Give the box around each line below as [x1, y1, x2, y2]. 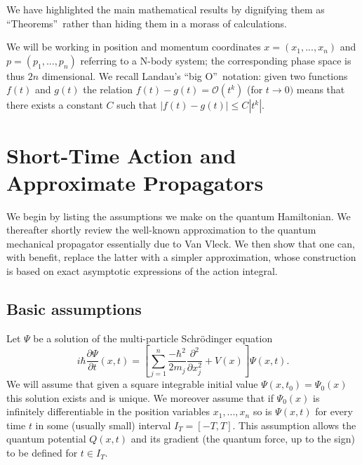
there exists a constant [6, 97, 103, 112]
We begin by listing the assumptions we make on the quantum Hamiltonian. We [6, 208, 351, 223]
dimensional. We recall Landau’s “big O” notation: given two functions [41, 68, 348, 83]
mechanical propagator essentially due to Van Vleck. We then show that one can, [6, 236, 355, 250]
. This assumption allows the [232, 417, 356, 432]
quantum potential [6, 431, 86, 446]
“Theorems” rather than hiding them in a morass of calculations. [6, 15, 287, 30]
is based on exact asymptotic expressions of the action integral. [6, 264, 278, 278]
